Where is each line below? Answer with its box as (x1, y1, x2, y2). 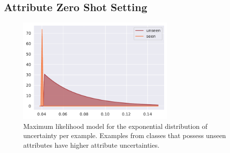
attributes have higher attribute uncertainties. (23, 139, 160, 150)
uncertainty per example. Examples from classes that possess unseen (23, 130, 226, 140)
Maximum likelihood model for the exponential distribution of (23, 121, 208, 131)
